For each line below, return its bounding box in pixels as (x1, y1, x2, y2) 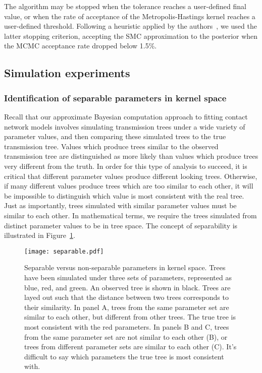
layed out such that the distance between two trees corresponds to (24, 292, 229, 302)
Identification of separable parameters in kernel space (4, 91, 227, 104)
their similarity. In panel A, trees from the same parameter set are (24, 301, 229, 312)
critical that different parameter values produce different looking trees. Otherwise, (4, 170, 257, 181)
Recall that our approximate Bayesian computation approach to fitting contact (4, 111, 248, 121)
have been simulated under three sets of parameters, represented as (24, 272, 232, 282)
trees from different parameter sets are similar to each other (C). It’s (24, 341, 237, 352)
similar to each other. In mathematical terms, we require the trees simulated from (4, 210, 257, 220)
